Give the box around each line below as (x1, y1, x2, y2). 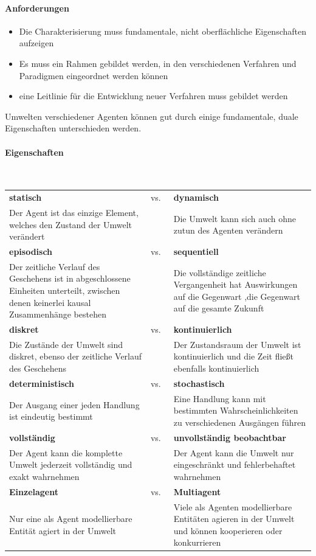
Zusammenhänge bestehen (9, 308, 106, 321)
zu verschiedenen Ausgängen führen (173, 415, 306, 428)
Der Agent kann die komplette (9, 446, 123, 459)
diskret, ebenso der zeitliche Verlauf (9, 350, 142, 363)
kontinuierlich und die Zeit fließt (173, 350, 294, 363)
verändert (9, 230, 45, 243)
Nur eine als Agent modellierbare (9, 512, 132, 525)
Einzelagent (9, 485, 59, 498)
